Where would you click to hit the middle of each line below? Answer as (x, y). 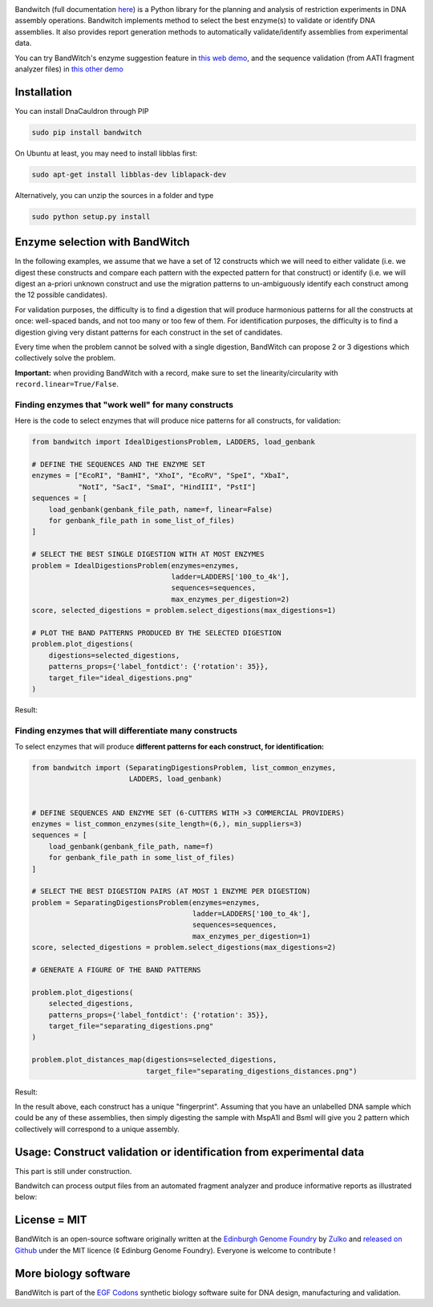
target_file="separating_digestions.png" (131, 1026)
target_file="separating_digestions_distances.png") (251, 1071)
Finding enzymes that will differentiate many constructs (126, 730)
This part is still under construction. (73, 1171)
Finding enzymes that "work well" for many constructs (124, 404)
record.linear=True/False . (67, 384)
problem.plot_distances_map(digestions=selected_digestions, (154, 1060)
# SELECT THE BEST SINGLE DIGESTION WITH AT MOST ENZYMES (148, 554)
